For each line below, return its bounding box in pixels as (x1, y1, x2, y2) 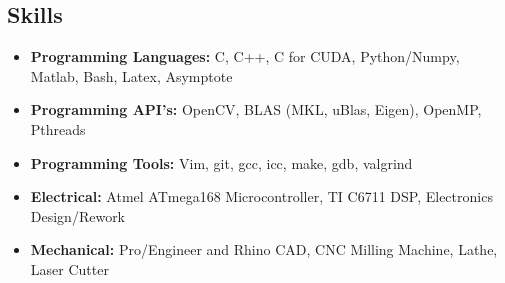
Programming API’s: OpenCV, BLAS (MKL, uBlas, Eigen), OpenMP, (30, 99, 482, 120)
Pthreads (30, 118, 86, 139)
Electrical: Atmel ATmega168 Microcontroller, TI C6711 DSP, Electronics (30, 186, 493, 207)
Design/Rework (30, 205, 126, 226)
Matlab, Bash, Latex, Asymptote (30, 65, 233, 86)
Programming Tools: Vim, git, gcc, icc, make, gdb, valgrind (30, 152, 413, 173)
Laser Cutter (30, 258, 109, 279)
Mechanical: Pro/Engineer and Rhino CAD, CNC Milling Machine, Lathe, (30, 239, 498, 260)
